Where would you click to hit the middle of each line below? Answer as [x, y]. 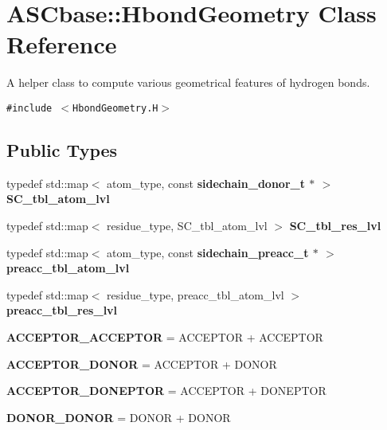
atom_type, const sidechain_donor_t [206, 183]
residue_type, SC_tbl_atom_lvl [187, 225]
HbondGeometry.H [115, 108]
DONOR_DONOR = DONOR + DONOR [119, 417]
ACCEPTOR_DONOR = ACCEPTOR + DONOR [142, 364]
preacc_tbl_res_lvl [62, 310]
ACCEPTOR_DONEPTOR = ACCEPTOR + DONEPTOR [166, 391]
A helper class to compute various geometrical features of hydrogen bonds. [188, 82]
